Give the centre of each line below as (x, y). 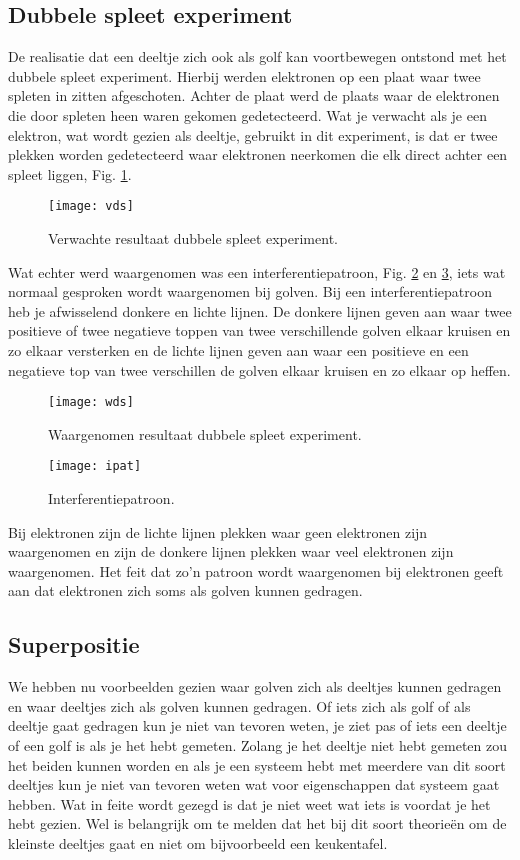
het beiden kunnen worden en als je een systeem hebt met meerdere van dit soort (257, 764)
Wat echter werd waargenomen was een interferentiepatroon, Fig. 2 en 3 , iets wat (257, 271)
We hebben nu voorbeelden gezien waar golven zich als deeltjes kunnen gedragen (255, 686)
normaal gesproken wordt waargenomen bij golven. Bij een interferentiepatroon (250, 291)
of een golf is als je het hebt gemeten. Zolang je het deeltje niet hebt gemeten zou (258, 745)
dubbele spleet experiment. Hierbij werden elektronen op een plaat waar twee (244, 75)
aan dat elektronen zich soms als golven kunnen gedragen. (185, 590)
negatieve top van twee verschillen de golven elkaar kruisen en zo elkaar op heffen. (259, 369)
